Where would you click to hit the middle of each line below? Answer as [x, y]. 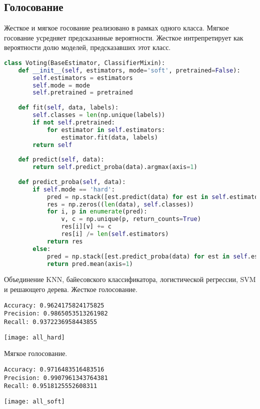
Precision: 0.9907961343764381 [56, 378]
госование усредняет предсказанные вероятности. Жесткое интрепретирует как [124, 37]
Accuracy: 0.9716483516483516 [54, 369]
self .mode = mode [61, 85]
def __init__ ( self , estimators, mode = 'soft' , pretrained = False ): [129, 70]
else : [42, 249]
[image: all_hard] [34, 337]
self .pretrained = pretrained [83, 93]
